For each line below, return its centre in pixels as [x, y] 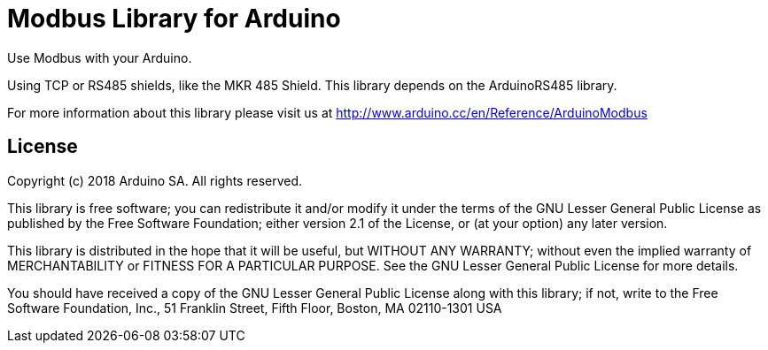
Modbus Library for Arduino [174, 19]
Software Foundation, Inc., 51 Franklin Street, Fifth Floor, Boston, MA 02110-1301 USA [255, 308]
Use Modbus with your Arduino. [100, 57]
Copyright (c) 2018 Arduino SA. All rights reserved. [155, 180]
